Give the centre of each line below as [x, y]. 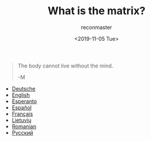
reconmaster [97, 27]
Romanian [24, 126]
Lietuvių [21, 120]
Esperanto [24, 101]
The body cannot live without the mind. [65, 66]
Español [22, 107]
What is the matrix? [97, 11]
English [21, 95]
